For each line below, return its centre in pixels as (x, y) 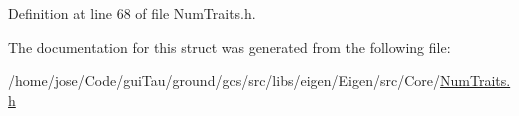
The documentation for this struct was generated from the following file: (229, 46)
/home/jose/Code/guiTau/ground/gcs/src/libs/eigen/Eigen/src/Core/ (224, 80)
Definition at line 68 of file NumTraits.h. (132, 13)
